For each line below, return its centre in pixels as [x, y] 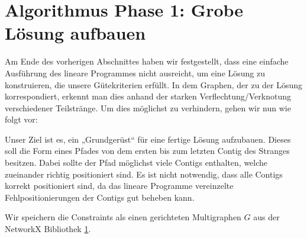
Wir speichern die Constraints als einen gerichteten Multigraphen [123, 217]
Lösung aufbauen [75, 33]
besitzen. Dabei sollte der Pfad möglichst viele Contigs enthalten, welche [136, 163]
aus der [266, 217]
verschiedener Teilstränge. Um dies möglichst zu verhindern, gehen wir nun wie [148, 107]
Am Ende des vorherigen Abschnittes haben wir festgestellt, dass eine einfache [147, 61]
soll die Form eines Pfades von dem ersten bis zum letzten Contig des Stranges [147, 151]
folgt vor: [21, 119]
